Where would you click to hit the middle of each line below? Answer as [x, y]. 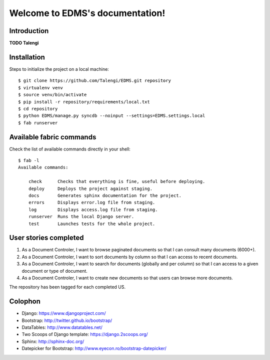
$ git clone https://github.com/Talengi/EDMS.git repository [94, 81]
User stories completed [46, 238]
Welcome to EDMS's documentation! [87, 13]
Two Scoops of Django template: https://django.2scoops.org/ [85, 334]
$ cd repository [38, 109]
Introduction [29, 31]
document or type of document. [54, 271]
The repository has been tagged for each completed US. [67, 287]
